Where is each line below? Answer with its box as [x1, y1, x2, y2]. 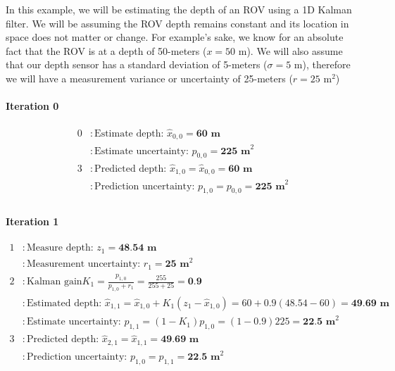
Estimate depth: [94, 128, 164, 139]
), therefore [302, 57, 351, 72]
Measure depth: [27, 243, 94, 253]
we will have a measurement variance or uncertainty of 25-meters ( [6, 70, 293, 85]
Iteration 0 [6, 99, 59, 113]
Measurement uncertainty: [27, 259, 141, 270]
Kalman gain [27, 277, 82, 287]
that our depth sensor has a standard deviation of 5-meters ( [6, 57, 268, 72]
